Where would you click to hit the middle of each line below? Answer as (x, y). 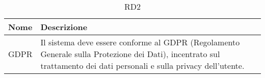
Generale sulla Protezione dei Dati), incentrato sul (130, 54)
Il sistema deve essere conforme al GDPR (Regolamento (140, 42)
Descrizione (64, 27)
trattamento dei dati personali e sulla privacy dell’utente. (142, 66)
